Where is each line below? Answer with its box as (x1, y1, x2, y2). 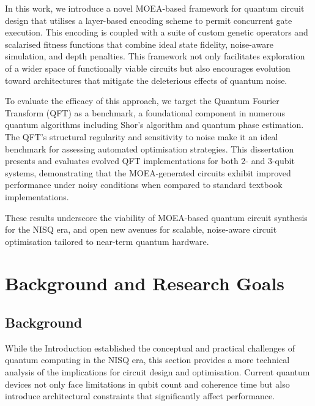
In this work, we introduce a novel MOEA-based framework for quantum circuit (5, 2, 305, 14)
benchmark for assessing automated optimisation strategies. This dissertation (5, 142, 294, 155)
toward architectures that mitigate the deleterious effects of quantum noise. (5, 73, 287, 86)
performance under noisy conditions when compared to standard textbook (5, 178, 283, 191)
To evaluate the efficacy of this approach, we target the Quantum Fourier (5, 94, 280, 107)
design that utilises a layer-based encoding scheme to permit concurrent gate (5, 13, 292, 26)
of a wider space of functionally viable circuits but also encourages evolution (5, 61, 291, 74)
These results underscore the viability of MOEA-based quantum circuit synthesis (5, 211, 308, 224)
